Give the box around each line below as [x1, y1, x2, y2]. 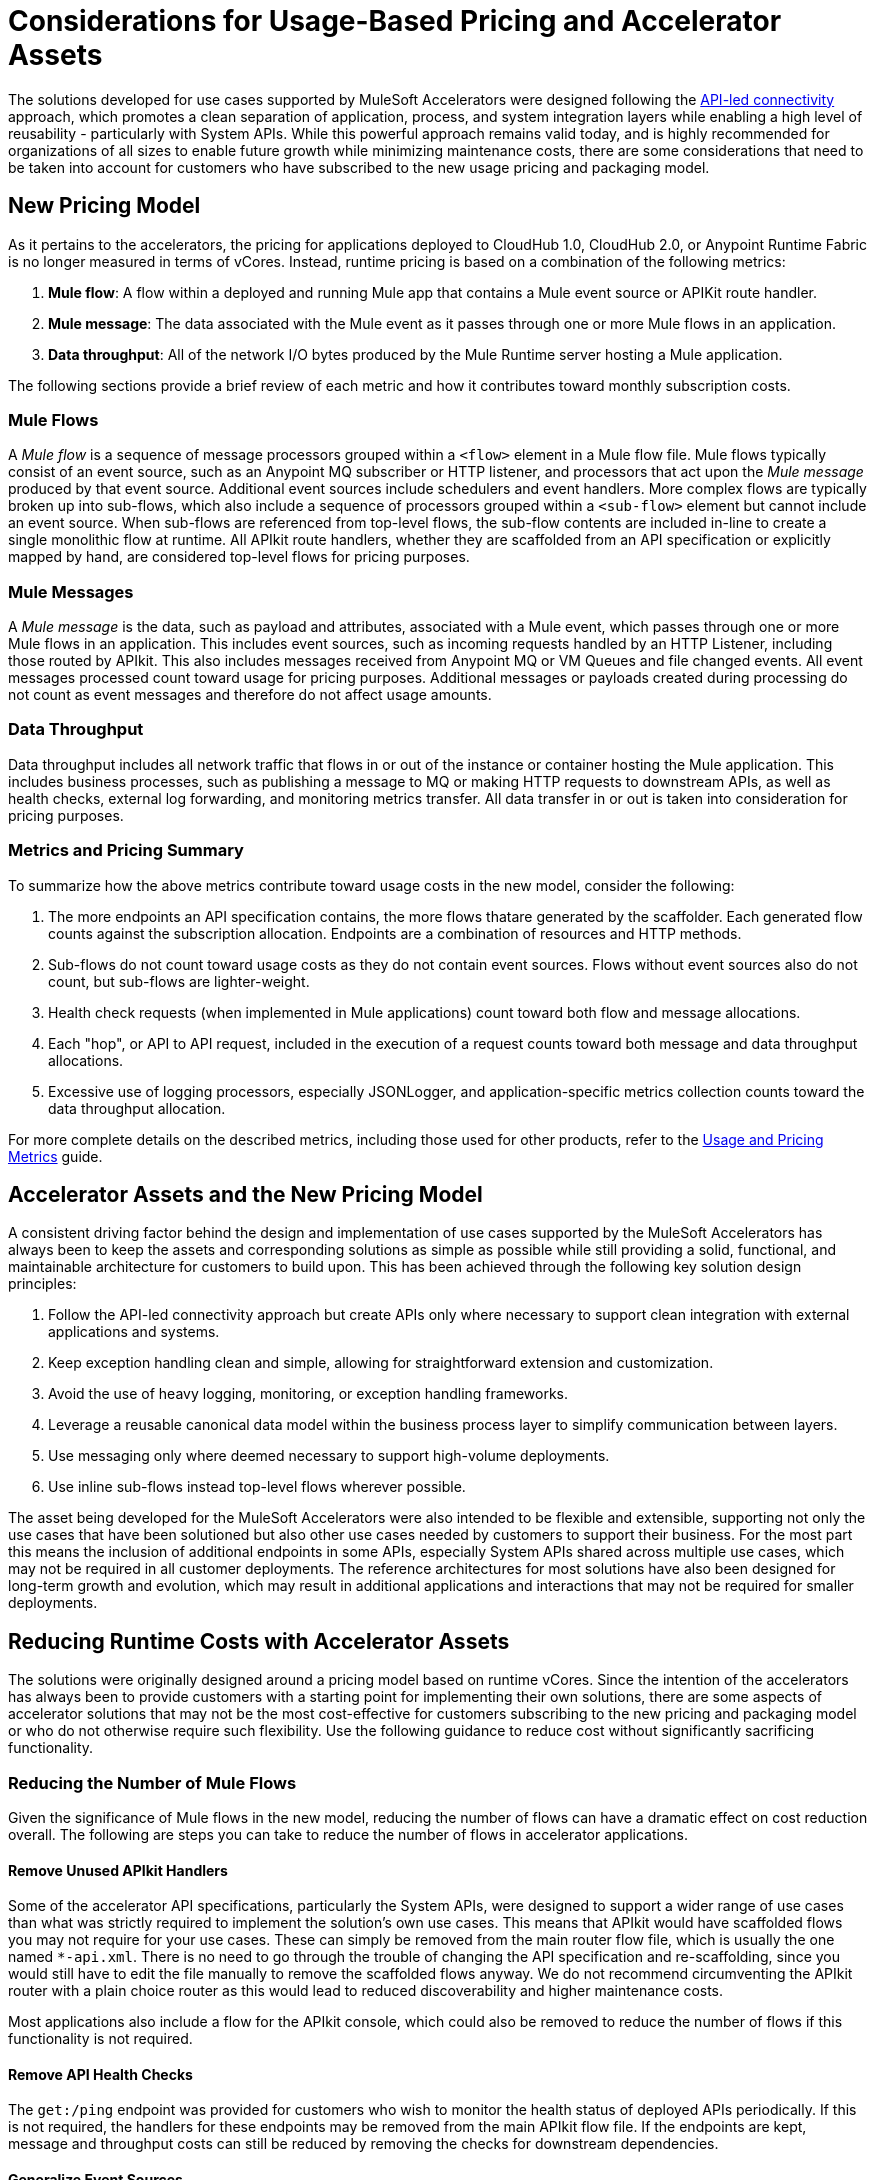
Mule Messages [8, 581, 134, 602]
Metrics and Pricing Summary [8, 840, 244, 861]
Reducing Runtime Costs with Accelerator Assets [8, 1628, 510, 1654]
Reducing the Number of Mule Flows [8, 1772, 297, 1793]
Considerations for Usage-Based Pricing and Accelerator [8, 4, 782, 38]
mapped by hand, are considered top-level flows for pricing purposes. [8, 548, 470, 566]
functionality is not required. [8, 2030, 193, 2048]
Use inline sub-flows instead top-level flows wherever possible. [48, 1478, 466, 1496]
